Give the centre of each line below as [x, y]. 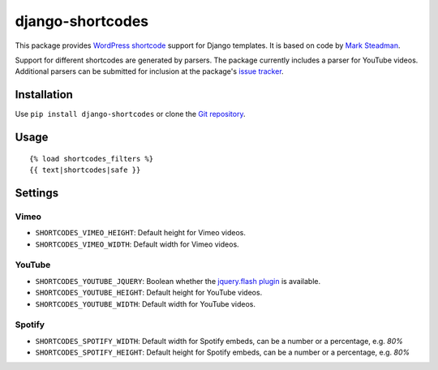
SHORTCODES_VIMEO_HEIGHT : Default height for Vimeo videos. [141, 233]
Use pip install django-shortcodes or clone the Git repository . [130, 114]
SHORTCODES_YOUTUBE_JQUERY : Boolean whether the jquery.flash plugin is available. [178, 281]
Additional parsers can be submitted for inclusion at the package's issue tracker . [149, 71]
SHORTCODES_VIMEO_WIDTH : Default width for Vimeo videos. [137, 244]
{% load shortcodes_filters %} [92, 159]
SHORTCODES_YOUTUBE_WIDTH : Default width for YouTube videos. [145, 303]
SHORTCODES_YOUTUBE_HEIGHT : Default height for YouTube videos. [149, 293]
